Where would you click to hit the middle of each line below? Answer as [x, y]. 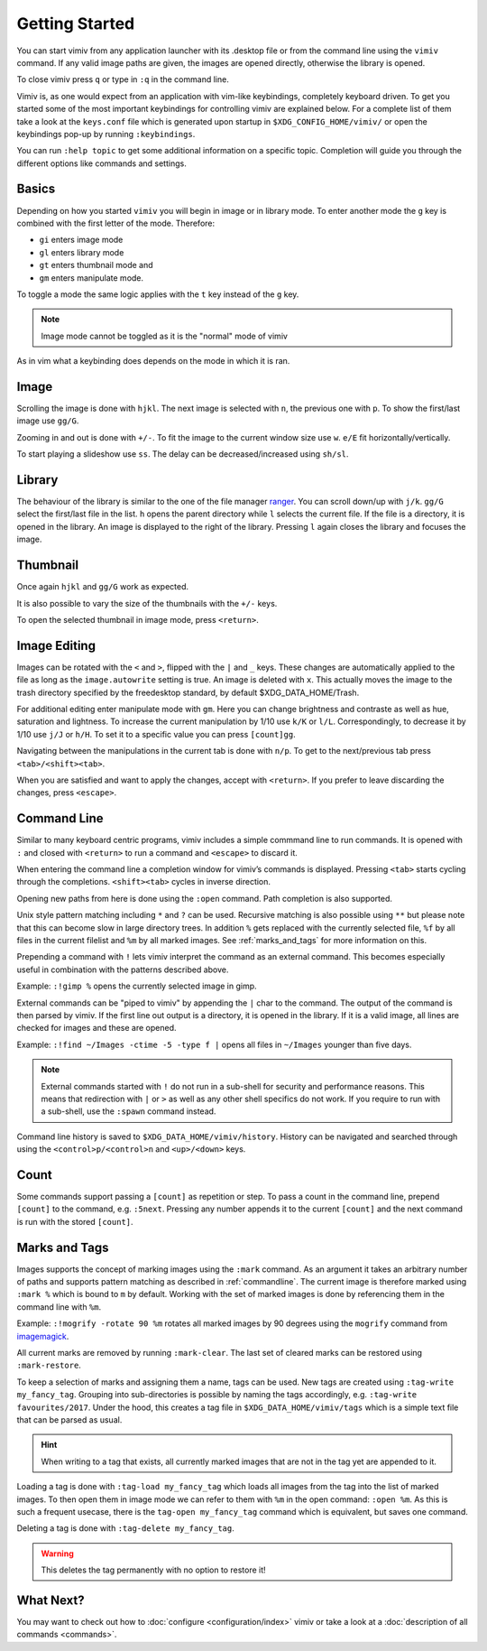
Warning [57, 1554]
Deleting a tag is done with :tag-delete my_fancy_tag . [125, 1528]
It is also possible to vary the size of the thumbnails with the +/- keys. [147, 603]
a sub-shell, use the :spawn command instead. [129, 1111]
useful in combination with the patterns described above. [123, 969]
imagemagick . [43, 1336]
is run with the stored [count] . [75, 1221]
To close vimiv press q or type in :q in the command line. [123, 79]
